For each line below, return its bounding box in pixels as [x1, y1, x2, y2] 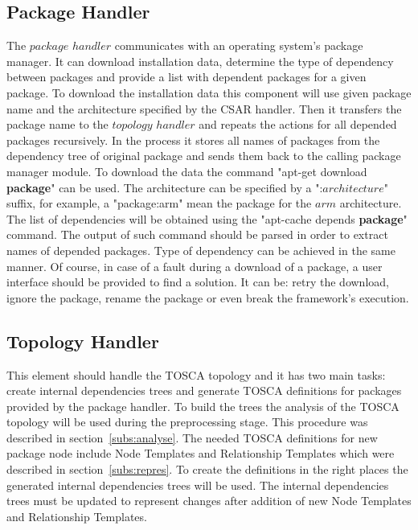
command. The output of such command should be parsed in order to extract [6, 226, 388, 243]
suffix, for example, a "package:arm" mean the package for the [6, 195, 312, 212]
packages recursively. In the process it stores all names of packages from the [6, 131, 380, 148]
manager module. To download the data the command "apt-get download [6, 162, 367, 179]
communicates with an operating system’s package [114, 37, 363, 54]
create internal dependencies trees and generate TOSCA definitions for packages [6, 382, 402, 399]
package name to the [6, 116, 109, 133]
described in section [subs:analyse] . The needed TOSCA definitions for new [6, 429, 378, 446]
